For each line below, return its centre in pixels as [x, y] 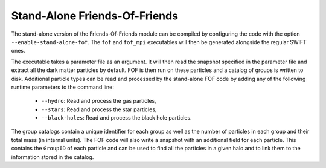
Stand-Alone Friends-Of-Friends [94, 16]
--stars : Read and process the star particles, [99, 109]
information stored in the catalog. [53, 157]
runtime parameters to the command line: [63, 87]
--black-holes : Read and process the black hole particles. [117, 118]
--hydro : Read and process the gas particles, [99, 101]
